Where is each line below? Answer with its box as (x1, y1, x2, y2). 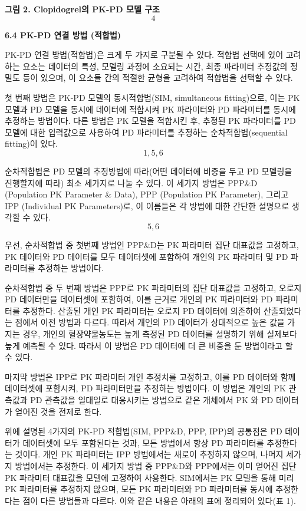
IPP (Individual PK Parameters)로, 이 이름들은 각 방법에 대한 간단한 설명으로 (5, 199, 289, 212)
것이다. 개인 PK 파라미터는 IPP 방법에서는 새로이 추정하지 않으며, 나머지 (15, 448, 284, 460)
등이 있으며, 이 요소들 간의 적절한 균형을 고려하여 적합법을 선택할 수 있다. (22, 71, 293, 84)
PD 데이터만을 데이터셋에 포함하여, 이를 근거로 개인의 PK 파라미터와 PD (5, 293, 273, 305)
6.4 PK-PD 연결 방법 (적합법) (5, 28, 121, 41)
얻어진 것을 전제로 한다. (15, 405, 102, 417)
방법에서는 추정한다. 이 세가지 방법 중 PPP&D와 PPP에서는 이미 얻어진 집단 (15, 460, 297, 472)
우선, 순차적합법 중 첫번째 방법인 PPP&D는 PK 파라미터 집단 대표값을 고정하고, (5, 238, 299, 250)
